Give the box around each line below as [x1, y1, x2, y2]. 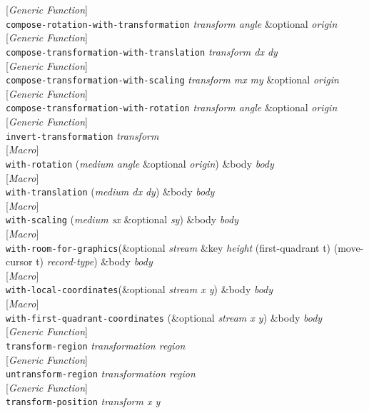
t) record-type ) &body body [36, 254, 153, 269]
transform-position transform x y [6, 394, 161, 409]
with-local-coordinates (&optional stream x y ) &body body [6, 282, 273, 297]
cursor [6, 254, 33, 269]
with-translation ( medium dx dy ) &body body [6, 184, 215, 199]
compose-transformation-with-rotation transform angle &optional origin [6, 100, 338, 115]
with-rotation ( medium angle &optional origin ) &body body [6, 155, 274, 170]
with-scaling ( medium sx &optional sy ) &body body [6, 212, 238, 227]
